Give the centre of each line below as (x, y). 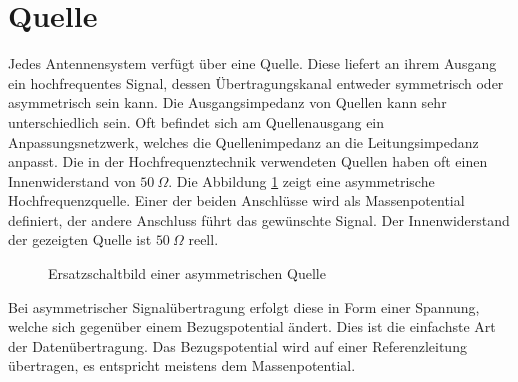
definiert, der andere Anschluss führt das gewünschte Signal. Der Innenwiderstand (259, 219)
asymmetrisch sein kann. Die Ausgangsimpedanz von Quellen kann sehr (227, 102)
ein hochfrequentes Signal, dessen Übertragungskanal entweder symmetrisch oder (256, 82)
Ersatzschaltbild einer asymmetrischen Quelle (187, 273)
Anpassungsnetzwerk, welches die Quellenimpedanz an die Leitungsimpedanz (243, 141)
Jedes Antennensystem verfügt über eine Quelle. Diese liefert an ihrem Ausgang (252, 63)
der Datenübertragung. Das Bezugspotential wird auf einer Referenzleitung (237, 345)
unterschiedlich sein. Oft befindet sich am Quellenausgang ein (196, 121)
